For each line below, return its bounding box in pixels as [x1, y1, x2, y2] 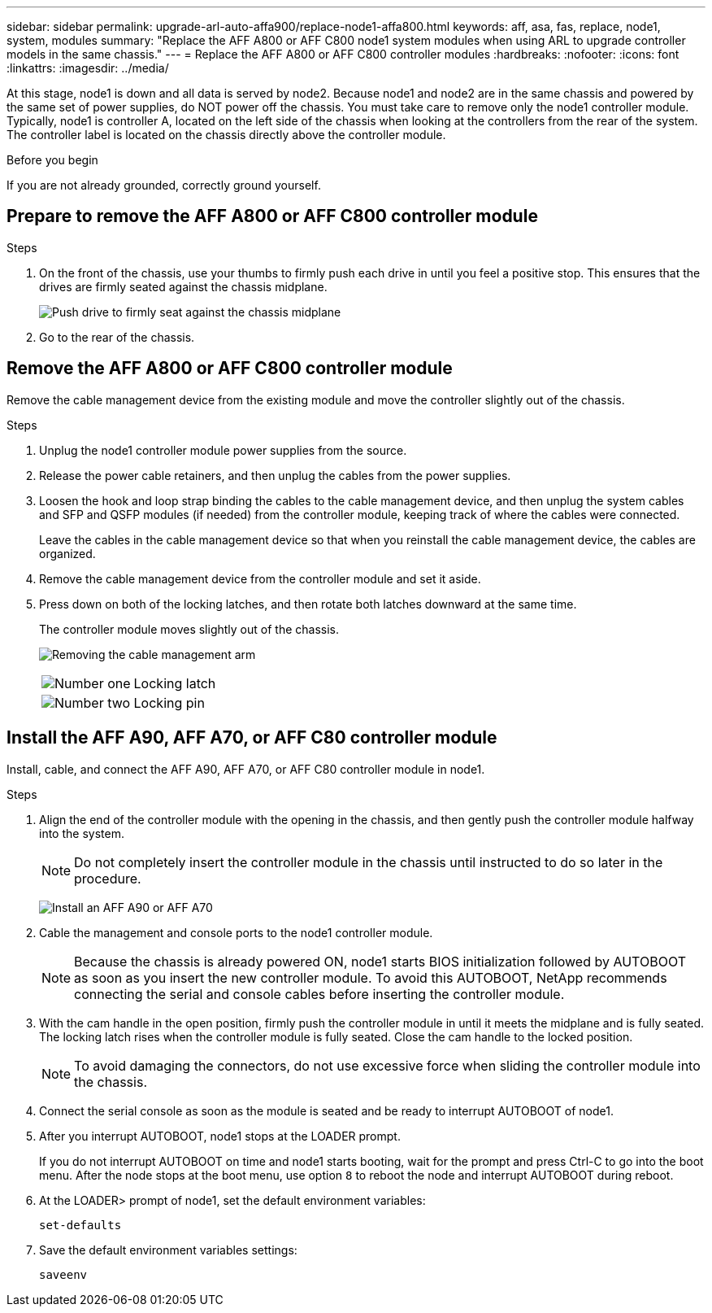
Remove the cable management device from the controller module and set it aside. [39, 571, 481, 586]
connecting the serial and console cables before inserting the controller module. [74, 985, 565, 1002]
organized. [39, 546, 96, 561]
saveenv [39, 1267, 88, 1281]
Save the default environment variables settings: [39, 1242, 297, 1257]
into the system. [39, 826, 124, 840]
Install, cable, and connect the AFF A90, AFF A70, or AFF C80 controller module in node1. [7, 761, 485, 776]
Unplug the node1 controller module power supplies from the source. [39, 443, 407, 457]
